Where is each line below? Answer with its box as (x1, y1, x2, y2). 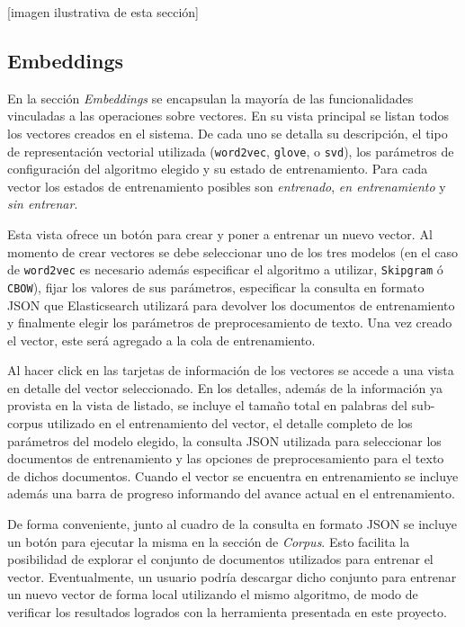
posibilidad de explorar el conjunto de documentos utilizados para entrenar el (7, 550, 434, 569)
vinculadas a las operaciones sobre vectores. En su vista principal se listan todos (7, 106, 450, 125)
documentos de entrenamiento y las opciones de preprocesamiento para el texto (7, 449, 444, 468)
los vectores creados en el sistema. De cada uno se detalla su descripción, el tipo (7, 123, 448, 142)
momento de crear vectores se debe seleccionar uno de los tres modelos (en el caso (7, 242, 459, 261)
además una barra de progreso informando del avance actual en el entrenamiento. (7, 484, 455, 503)
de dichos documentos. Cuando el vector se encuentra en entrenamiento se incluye (7, 466, 459, 485)
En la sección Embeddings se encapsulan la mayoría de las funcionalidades (7, 88, 414, 107)
